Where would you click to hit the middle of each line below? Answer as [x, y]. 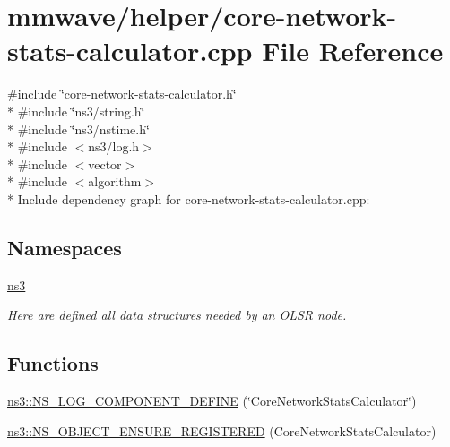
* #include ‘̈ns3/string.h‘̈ [76, 111]
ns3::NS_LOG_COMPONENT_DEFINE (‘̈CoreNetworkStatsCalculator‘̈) [212, 401]
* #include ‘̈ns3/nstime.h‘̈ [78, 129]
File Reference [353, 51]
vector [105, 163]
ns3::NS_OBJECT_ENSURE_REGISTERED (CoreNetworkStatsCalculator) [222, 430]
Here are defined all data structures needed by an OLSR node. [177, 315]
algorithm [115, 181]
